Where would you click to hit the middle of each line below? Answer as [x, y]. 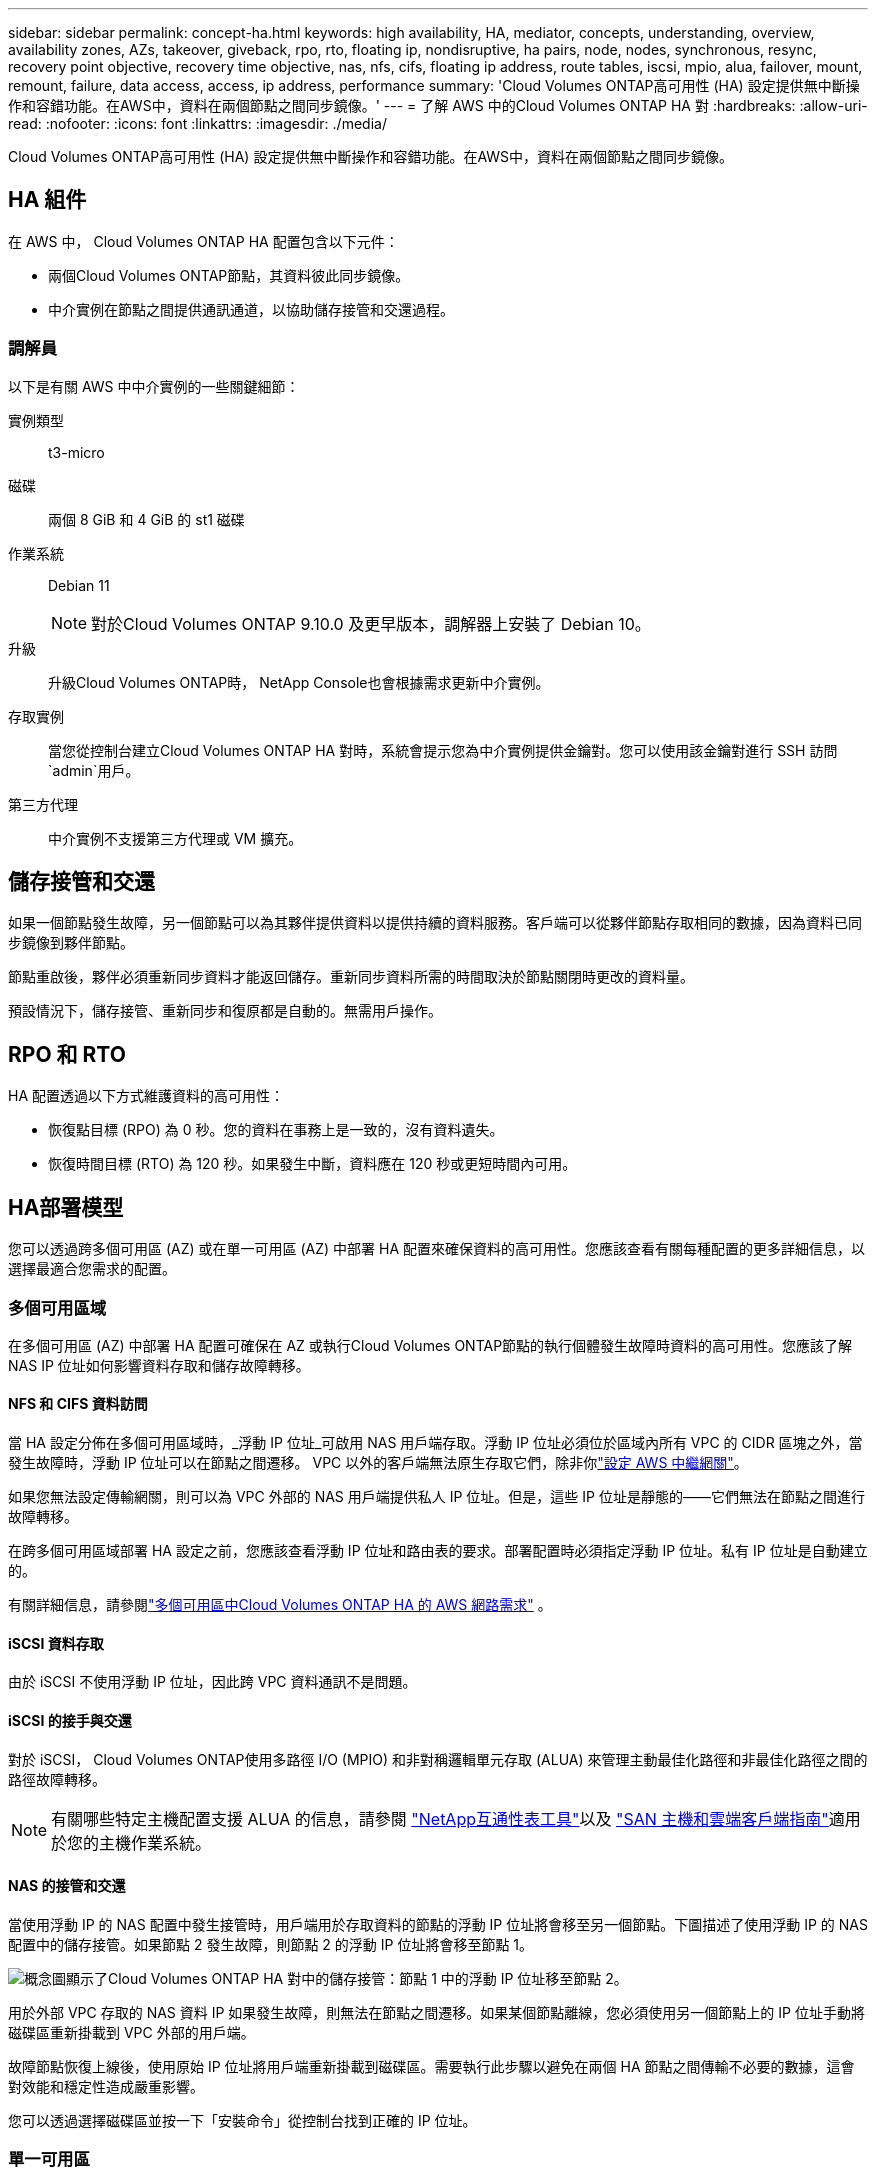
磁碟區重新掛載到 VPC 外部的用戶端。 [131, 2032]
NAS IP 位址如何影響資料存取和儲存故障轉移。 [159, 1365]
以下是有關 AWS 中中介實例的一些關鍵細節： [154, 386]
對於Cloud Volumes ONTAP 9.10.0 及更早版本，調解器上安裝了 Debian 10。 [371, 623]
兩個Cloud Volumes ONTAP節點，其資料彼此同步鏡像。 [229, 275]
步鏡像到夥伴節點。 [71, 943]
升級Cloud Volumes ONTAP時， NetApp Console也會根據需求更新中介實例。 [299, 682]
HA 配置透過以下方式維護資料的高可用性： [146, 1096]
